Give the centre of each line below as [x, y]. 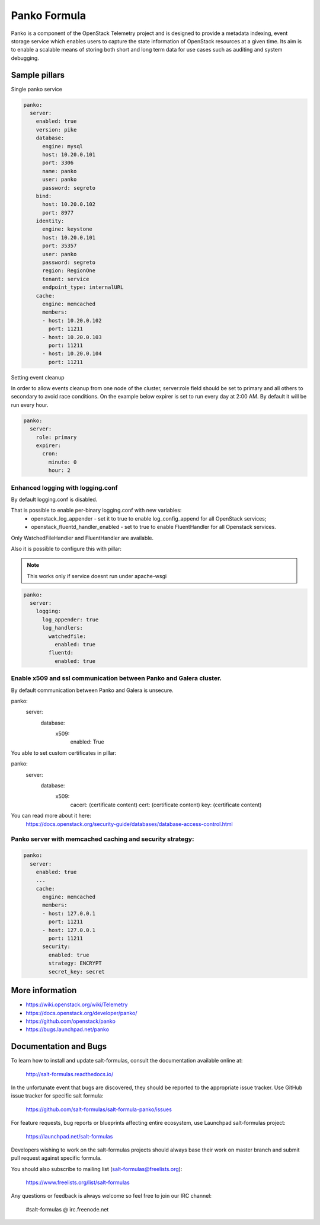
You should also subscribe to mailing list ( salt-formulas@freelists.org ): [97, 1169]
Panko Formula [49, 15]
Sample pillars [38, 75]
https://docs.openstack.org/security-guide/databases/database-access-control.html [129, 824]
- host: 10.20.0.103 [72, 337]
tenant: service [66, 279]
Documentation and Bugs [59, 1047]
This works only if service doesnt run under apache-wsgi [97, 576]
